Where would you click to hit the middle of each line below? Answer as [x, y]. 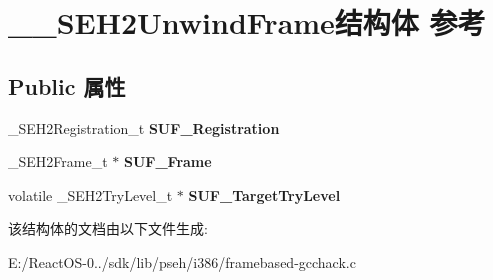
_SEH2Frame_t [58, 161]
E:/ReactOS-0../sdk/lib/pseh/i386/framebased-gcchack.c [182, 261]
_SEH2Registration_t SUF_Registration [144, 127]
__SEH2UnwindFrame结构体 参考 [247, 22]
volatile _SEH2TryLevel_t [90, 194]
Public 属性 [67, 85]
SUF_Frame [167, 161]
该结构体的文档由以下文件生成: [108, 228]
